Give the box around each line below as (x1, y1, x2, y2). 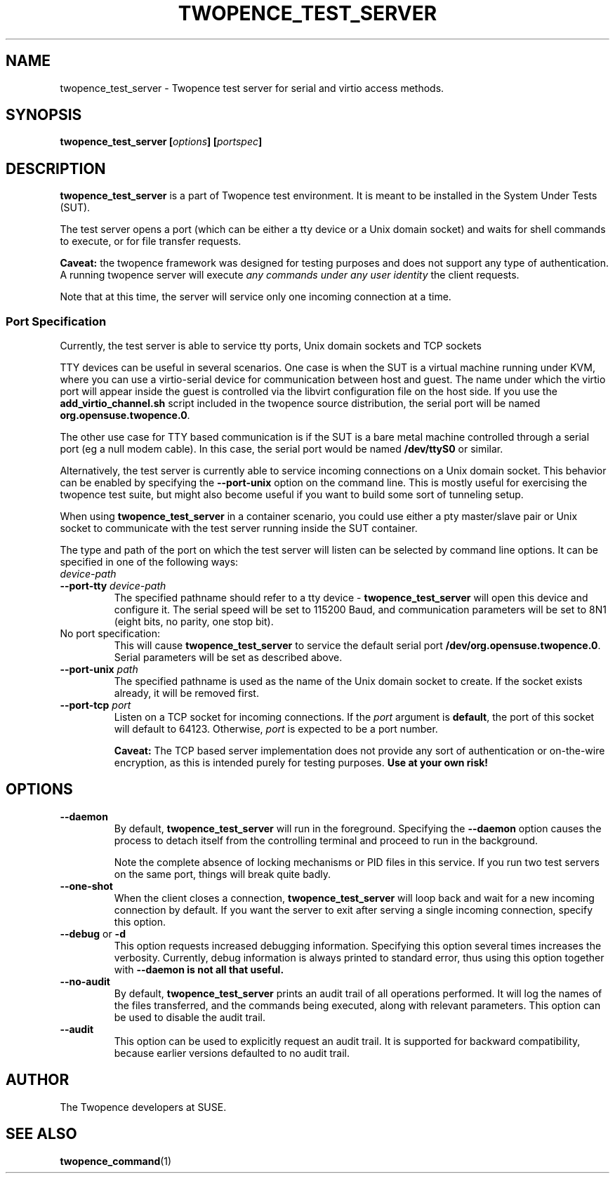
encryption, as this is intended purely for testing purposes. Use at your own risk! (114, 757, 489, 769)
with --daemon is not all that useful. (114, 963, 284, 975)
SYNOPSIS (6, 106, 82, 124)
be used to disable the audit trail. (114, 1011, 265, 1023)
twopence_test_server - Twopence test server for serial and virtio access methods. (60, 81, 444, 94)
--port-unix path (60, 663, 138, 676)
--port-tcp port (60, 699, 131, 712)
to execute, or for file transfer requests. (60, 235, 242, 248)
